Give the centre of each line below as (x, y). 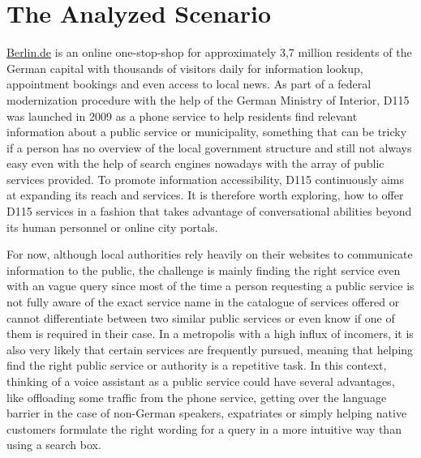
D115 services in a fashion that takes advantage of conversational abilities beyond (209, 211)
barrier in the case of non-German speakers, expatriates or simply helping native (207, 413)
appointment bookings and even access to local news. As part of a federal (189, 84)
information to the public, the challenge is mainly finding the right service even (204, 270)
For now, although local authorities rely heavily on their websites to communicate (210, 254)
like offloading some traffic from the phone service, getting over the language (197, 397)
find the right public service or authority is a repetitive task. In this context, (197, 365)
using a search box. (54, 445)
